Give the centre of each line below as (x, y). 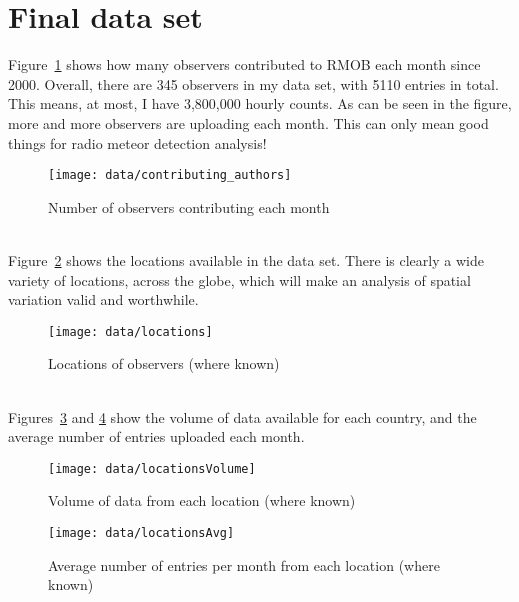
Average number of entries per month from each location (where (244, 564)
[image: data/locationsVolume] (152, 468)
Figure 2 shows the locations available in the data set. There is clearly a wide (246, 259)
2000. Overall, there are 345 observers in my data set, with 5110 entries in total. (253, 83)
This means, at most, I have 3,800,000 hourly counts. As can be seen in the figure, (260, 103)
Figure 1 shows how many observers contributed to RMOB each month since (244, 64)
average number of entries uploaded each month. (156, 436)
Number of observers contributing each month (189, 206)
